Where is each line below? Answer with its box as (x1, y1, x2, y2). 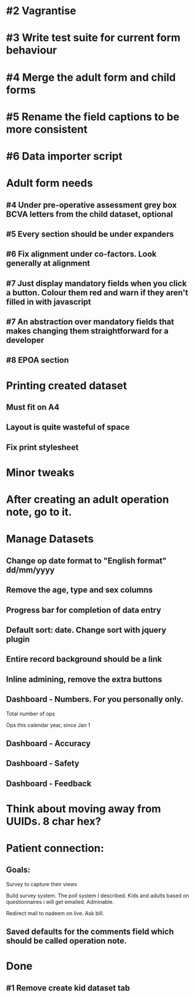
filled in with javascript (6, 296, 91, 307)
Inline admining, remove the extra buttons (6, 674, 163, 684)
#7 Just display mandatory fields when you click (6, 278, 187, 288)
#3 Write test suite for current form (6, 31, 181, 45)
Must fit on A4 (6, 402, 60, 412)
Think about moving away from (6, 802, 162, 816)
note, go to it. (6, 506, 72, 519)
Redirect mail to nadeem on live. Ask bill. (6, 909, 105, 917)
